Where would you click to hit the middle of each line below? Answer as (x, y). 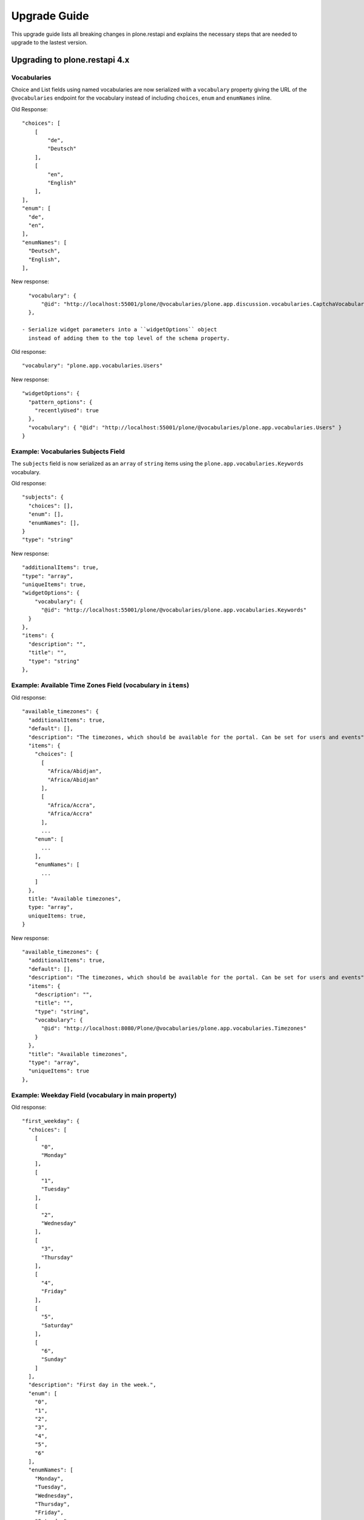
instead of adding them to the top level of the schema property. (129, 338)
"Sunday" (54, 1359)
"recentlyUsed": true (67, 410)
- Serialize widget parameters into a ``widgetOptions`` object (120, 330)
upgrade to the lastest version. (49, 42)
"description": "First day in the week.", (93, 1385)
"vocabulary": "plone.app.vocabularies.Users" (93, 366)
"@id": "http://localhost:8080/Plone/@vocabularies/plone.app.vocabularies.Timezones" (174, 1028)
